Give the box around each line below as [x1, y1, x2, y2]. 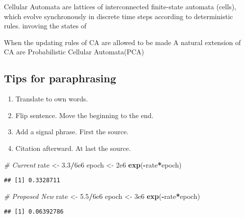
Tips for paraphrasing [4, 71, 117, 86]
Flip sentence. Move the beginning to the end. [15, 110, 154, 120]
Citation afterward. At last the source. [15, 143, 131, 153]
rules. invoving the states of [4, 21, 87, 31]
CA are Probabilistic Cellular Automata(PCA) [4, 47, 145, 57]
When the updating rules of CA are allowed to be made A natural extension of [4, 37, 241, 47]
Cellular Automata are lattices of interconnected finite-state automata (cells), [4, 1, 236, 11]
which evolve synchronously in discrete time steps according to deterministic [4, 11, 233, 21]
